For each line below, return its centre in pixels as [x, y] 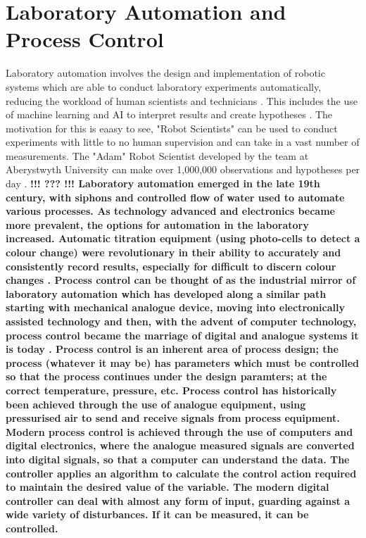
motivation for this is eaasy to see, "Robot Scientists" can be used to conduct [172, 128]
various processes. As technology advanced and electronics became [170, 211]
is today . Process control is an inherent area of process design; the [172, 349]
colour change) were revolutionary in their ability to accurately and [173, 252]
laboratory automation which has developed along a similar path [166, 293]
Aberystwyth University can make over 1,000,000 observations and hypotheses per [183, 169]
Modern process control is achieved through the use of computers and [179, 431]
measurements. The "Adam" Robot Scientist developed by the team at [157, 155]
